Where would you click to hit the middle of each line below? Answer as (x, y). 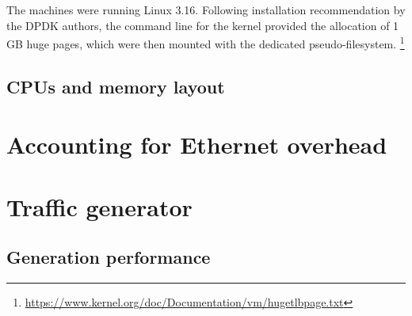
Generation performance (109, 257)
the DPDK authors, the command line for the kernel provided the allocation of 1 (203, 25)
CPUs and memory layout (116, 86)
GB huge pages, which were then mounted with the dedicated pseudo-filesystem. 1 (206, 42)
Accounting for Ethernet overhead (197, 145)
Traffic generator (99, 206)
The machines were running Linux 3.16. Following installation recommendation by (206, 10)
